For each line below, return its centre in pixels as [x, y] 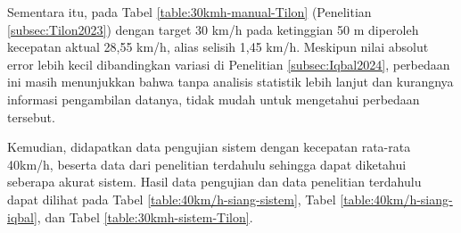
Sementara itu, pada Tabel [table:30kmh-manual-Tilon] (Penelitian [189, 12]
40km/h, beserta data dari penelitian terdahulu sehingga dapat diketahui [207, 164]
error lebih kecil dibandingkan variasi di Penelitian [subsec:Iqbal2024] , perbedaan [229, 64]
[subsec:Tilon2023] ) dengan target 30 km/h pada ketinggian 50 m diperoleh [213, 29]
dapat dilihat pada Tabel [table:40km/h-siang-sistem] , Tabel [172, 199]
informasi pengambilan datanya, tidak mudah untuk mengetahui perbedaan [214, 99]
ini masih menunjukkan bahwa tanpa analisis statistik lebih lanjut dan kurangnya [230, 82]
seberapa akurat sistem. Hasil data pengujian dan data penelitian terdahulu [214, 182]
